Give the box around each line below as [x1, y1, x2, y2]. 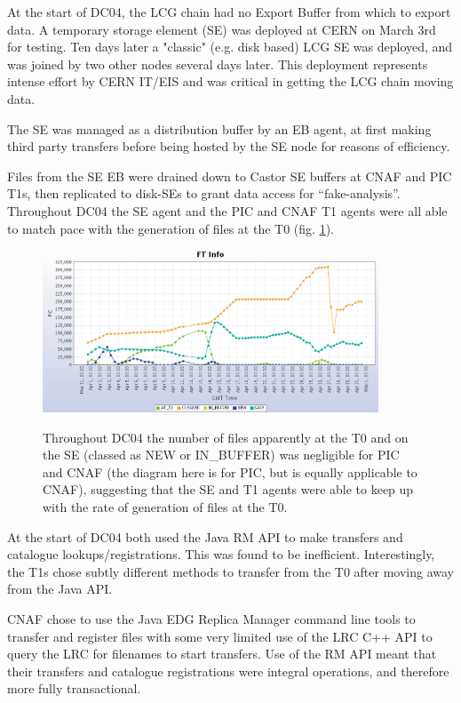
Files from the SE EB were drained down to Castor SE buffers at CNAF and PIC [7, 166, 452, 185]
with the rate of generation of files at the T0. [43, 497, 288, 515]
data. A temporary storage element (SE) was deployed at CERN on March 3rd [7, 20, 436, 38]
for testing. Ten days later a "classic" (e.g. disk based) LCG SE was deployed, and [7, 37, 453, 56]
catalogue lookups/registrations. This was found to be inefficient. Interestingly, [7, 545, 435, 563]
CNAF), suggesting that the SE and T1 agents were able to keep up [43, 480, 414, 499]
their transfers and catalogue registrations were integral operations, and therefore [7, 661, 449, 680]
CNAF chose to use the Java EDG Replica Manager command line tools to [7, 609, 416, 627]
